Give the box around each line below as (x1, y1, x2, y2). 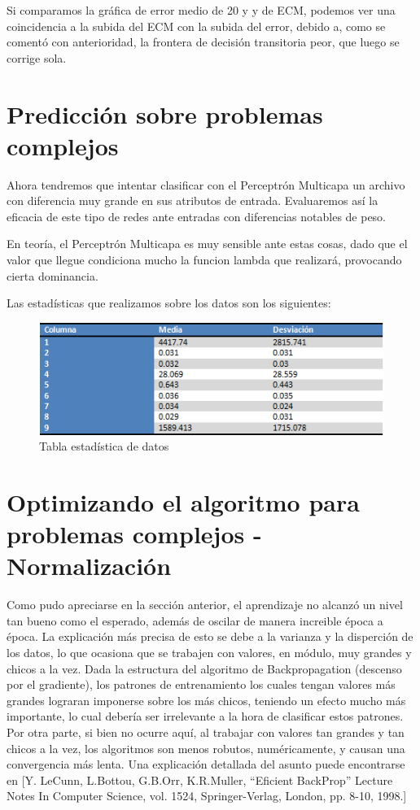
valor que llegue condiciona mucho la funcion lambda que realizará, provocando (7, 251, 402, 268)
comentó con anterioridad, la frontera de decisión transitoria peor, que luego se (7, 33, 400, 50)
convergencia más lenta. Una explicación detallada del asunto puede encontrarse (7, 756, 405, 773)
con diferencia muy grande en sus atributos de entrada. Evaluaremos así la (7, 192, 378, 209)
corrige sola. (7, 49, 67, 66)
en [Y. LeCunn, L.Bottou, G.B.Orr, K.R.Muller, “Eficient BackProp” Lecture (7, 771, 393, 788)
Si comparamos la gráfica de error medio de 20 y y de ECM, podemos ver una (7, 2, 396, 18)
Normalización (7, 549, 172, 582)
